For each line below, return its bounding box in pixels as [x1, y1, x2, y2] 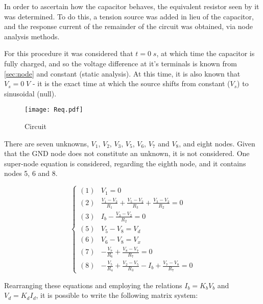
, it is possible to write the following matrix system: [36, 290, 198, 300]
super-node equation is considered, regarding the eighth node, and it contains [4, 158, 246, 168]
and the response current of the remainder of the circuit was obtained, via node [4, 21, 253, 32]
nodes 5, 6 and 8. [4, 168, 58, 179]
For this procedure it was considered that [4, 48, 133, 59]
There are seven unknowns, [4, 138, 89, 148]
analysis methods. [4, 31, 60, 41]
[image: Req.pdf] [25, 106, 83, 114]
